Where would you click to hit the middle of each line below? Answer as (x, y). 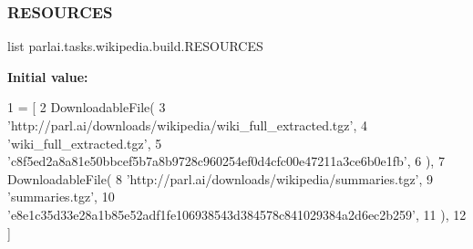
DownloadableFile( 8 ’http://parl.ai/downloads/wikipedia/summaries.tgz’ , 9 (221, 178)
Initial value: (48, 76)
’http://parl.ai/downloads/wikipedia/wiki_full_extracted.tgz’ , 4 (187, 125)
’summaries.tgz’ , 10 (61, 197)
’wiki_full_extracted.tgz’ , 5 (85, 143)
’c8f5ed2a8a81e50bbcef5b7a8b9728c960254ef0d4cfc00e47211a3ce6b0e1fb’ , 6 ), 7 (226, 161)
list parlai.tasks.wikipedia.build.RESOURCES (135, 46)
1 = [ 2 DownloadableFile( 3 (87, 107)
